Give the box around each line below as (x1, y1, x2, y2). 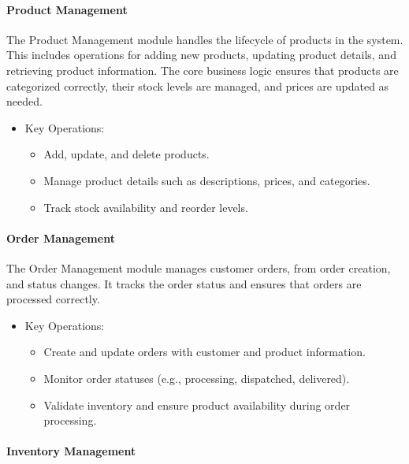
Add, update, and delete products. (43, 146, 210, 162)
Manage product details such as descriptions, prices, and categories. (43, 172, 370, 188)
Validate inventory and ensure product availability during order (43, 396, 351, 413)
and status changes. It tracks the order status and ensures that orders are (6, 275, 362, 291)
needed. (6, 93, 43, 110)
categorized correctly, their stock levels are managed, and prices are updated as (6, 77, 389, 94)
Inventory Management (6, 443, 136, 459)
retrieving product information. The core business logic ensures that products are (6, 61, 399, 78)
